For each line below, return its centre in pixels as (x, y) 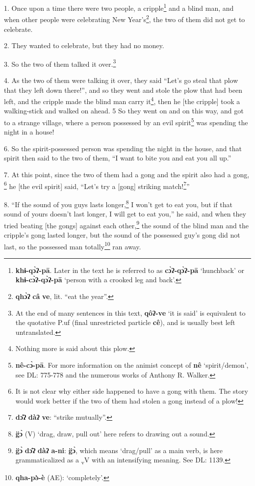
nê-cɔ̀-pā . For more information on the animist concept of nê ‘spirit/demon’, (132, 364)
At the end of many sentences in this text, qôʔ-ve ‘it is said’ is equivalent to (130, 312)
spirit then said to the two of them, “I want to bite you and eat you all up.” (118, 158)
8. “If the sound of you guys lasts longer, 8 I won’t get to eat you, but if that (118, 203)
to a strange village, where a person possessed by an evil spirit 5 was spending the (126, 121)
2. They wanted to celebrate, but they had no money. (84, 45)
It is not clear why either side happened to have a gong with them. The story (132, 391)
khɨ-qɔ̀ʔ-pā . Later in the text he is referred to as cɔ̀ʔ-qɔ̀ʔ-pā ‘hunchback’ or (130, 270)
